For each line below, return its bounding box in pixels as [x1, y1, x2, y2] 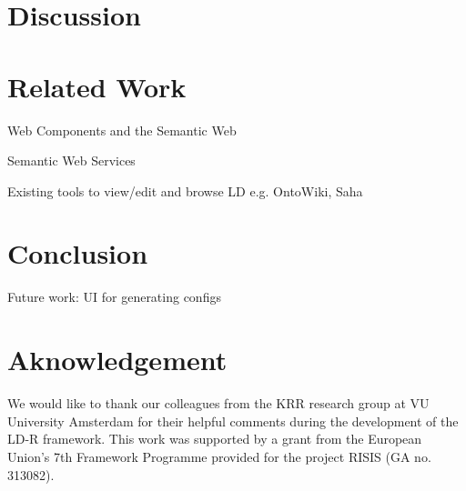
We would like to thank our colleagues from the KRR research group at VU [7, 394, 430, 413]
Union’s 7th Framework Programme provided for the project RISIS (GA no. [7, 446, 431, 466]
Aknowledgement [7, 341, 228, 378]
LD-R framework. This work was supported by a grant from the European [7, 429, 422, 448]
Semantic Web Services [7, 151, 136, 170]
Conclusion [7, 235, 148, 272]
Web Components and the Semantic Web [7, 120, 237, 139]
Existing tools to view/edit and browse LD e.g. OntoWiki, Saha [7, 181, 363, 200]
